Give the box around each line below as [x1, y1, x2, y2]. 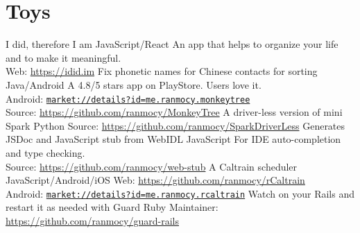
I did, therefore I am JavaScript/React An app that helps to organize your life [6, 37, 338, 51]
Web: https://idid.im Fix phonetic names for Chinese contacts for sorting [6, 64, 318, 78]
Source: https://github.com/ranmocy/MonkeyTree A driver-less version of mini [6, 105, 343, 119]
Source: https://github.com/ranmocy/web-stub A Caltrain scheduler [6, 159, 298, 173]
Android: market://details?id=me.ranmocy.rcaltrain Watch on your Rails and [6, 186, 354, 200]
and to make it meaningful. [6, 50, 121, 64]
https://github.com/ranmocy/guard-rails [6, 213, 179, 227]
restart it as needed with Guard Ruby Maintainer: [6, 200, 218, 214]
